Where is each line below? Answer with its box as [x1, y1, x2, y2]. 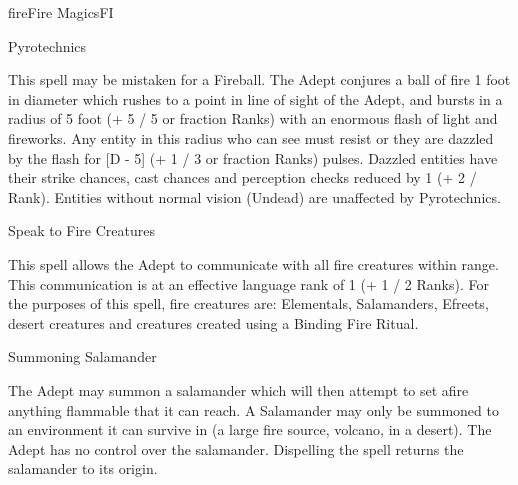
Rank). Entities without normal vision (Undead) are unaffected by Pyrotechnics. [8, 186, 501, 207]
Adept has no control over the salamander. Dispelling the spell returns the [8, 438, 464, 459]
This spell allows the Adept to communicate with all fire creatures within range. [8, 253, 499, 274]
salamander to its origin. [8, 458, 158, 479]
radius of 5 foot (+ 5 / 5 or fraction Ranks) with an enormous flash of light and [8, 108, 498, 129]
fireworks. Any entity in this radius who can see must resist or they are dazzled [8, 127, 494, 148]
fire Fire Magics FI [8, 2, 114, 22]
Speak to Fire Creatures [8, 220, 155, 241]
